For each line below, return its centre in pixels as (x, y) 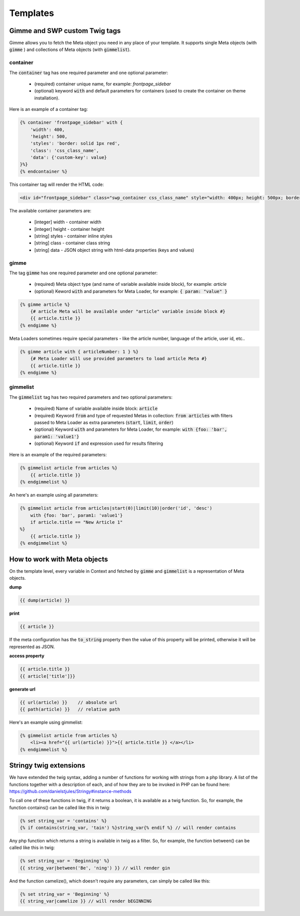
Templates (32, 13)
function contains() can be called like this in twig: (60, 808)
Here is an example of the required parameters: (58, 455)
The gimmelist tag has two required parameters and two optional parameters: (91, 397)
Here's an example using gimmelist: (46, 722)
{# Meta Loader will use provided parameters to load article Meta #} (119, 359)
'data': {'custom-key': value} (68, 158)
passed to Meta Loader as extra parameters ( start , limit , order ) (104, 422)
